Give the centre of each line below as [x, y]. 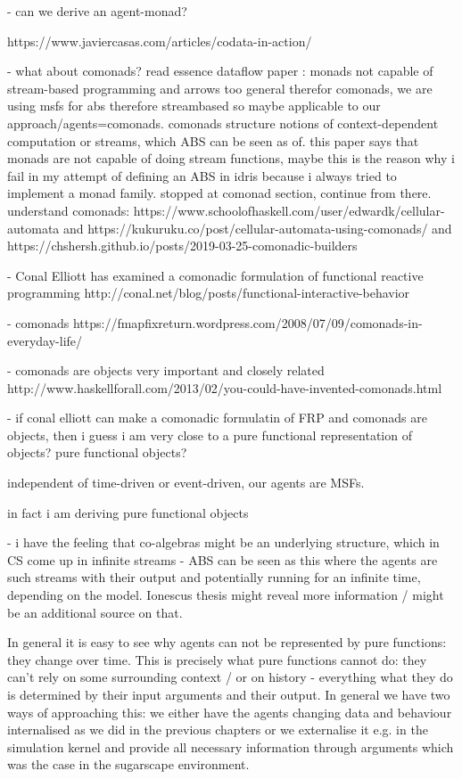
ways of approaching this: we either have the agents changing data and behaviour [230, 712]
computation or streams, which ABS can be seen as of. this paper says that [213, 140]
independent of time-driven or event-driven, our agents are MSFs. [186, 483]
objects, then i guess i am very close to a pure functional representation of [210, 435]
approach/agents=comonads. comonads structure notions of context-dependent [223, 123]
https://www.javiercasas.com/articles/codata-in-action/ [160, 41]
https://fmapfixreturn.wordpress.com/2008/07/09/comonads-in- [247, 322]
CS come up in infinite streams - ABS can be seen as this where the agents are [223, 559]
